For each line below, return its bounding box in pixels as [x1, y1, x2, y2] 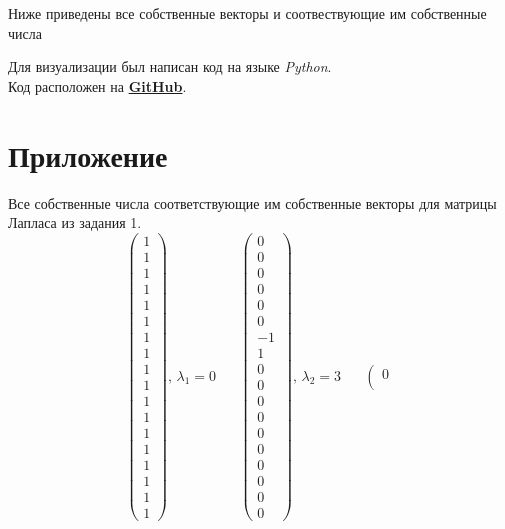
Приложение [8, 134, 168, 175]
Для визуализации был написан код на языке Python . [8, 56, 332, 77]
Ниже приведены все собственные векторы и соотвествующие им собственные [8, 3, 487, 23]
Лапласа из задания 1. [8, 212, 142, 233]
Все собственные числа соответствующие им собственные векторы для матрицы [8, 192, 497, 213]
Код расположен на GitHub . [8, 75, 187, 96]
